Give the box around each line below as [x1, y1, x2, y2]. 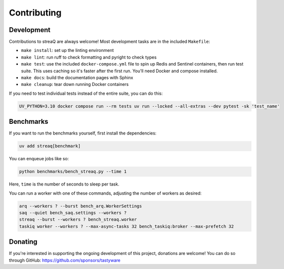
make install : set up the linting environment [21, 48, 114, 53]
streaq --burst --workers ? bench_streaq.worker [19, 217, 137, 222]
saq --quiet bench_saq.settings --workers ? [19, 210, 127, 216]
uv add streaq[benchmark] [19, 143, 81, 149]
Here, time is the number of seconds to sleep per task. [9, 181, 120, 187]
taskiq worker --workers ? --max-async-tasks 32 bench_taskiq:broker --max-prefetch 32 [19, 223, 234, 229]
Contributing [9, 7, 62, 18]
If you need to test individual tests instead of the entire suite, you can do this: [9, 90, 163, 96]
